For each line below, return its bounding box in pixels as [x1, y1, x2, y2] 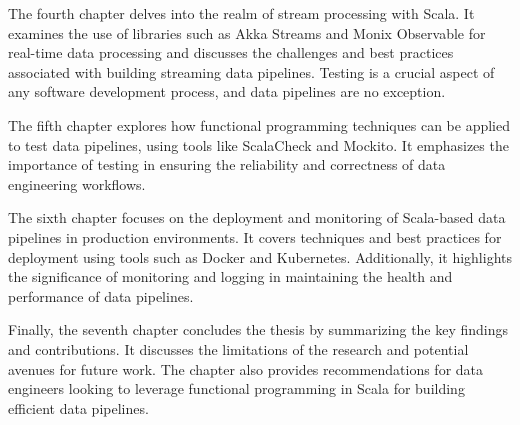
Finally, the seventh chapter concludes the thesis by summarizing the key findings [8, 319, 509, 340]
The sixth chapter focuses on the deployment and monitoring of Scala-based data [8, 207, 506, 228]
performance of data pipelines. [8, 285, 194, 306]
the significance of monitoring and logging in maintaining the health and [8, 266, 453, 287]
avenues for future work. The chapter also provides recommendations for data [8, 358, 484, 379]
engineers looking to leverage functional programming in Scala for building [8, 378, 465, 399]
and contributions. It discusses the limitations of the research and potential [8, 338, 469, 359]
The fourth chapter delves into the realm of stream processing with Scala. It [8, 3, 475, 23]
